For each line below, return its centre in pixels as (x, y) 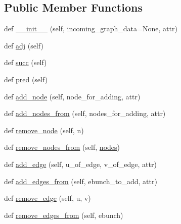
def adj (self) (24, 45)
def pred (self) (26, 79)
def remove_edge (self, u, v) (48, 198)
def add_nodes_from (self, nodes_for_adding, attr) (85, 113)
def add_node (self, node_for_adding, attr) (72, 96)
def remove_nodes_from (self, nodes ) (62, 147)
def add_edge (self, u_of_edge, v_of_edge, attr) (80, 164)
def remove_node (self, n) (44, 130)
